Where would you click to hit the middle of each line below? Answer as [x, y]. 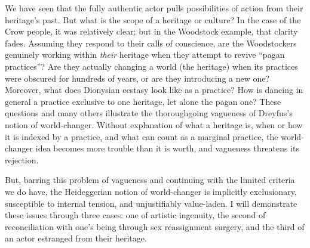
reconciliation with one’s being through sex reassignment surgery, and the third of [155, 226]
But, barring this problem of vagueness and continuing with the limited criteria [150, 180]
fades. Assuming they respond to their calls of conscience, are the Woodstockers [151, 43]
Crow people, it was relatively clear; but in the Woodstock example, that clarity [151, 31]
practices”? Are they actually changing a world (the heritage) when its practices [151, 66]
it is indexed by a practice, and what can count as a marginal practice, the [142, 136]
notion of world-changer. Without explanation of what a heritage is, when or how [154, 124]
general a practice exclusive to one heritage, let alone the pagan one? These [143, 101]
